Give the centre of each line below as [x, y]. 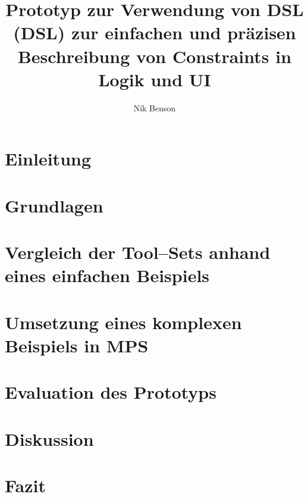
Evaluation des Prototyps [111, 392]
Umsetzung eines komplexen [123, 322]
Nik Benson [155, 107]
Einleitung [48, 159]
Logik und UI [155, 79]
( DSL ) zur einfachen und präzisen [155, 32]
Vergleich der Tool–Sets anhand [138, 252]
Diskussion [49, 438]
